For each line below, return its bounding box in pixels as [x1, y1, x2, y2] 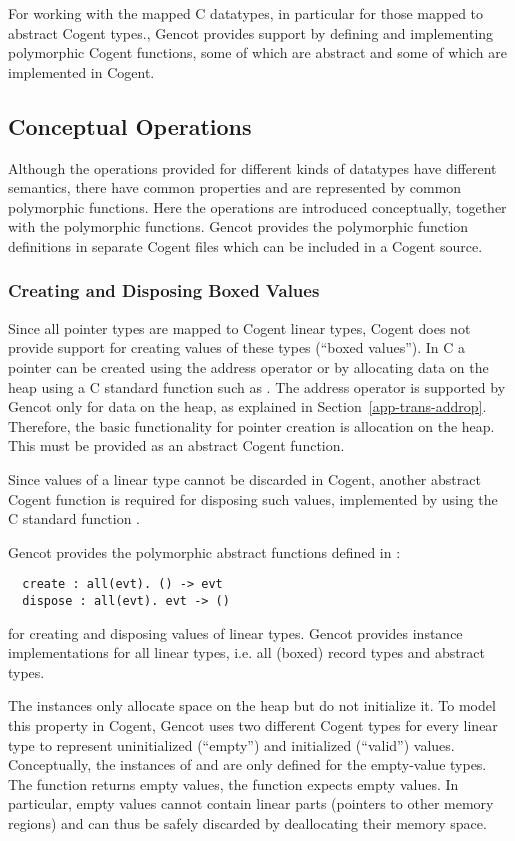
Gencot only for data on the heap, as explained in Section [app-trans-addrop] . [8, 396, 487, 417]
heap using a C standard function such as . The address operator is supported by [8, 376, 506, 397]
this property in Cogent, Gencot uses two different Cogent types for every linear [8, 714, 498, 735]
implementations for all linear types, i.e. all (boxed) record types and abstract [8, 642, 485, 663]
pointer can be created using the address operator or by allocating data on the [8, 356, 489, 377]
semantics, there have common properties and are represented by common [8, 177, 462, 198]
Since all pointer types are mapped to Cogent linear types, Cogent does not [8, 317, 471, 338]
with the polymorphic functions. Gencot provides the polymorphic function [8, 216, 469, 237]
